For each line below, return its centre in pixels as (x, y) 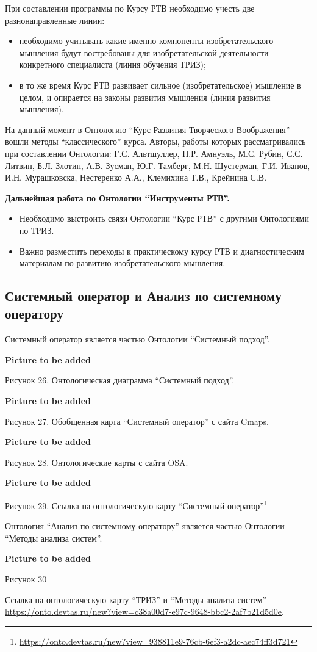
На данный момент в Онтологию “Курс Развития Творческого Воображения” (148, 129)
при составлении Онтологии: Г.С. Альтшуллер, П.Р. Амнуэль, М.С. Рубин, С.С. (154, 153)
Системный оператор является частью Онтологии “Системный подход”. (137, 339)
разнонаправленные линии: (55, 20)
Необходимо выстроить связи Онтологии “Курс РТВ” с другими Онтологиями (164, 218)
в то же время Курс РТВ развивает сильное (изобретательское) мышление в (160, 85)
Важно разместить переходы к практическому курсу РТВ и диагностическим (162, 251)
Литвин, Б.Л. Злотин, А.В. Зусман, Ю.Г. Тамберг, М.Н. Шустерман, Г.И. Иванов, (158, 165)
